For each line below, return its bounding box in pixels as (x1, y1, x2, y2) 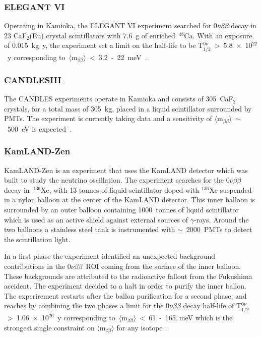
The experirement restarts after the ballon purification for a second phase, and (4, 290, 247, 301)
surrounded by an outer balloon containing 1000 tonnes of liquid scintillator (4, 204, 239, 215)
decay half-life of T (183, 300, 242, 311)
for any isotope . (116, 322, 168, 333)
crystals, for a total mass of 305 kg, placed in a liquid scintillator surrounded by (4, 103, 252, 114)
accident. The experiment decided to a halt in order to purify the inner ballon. (4, 280, 246, 291)
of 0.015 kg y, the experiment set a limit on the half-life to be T (4, 40, 204, 50)
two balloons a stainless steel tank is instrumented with (4, 224, 175, 235)
